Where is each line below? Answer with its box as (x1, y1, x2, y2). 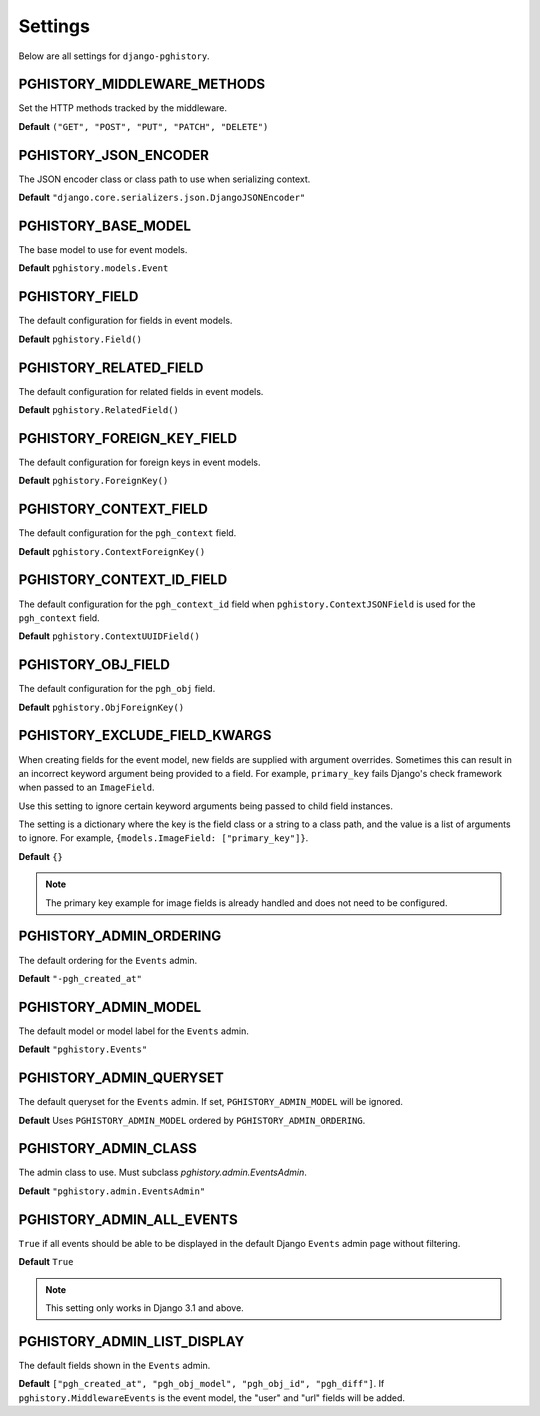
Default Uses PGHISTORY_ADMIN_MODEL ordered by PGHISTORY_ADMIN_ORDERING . (18, 1114, 366, 1126)
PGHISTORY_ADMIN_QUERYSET (18, 1070, 224, 1087)
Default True (18, 1256, 74, 1268)
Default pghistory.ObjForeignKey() (18, 701, 185, 713)
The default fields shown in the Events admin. (18, 1359, 211, 1371)
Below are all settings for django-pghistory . (18, 50, 210, 62)
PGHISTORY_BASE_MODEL (18, 217, 192, 234)
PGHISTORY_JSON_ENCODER (18, 146, 210, 164)
